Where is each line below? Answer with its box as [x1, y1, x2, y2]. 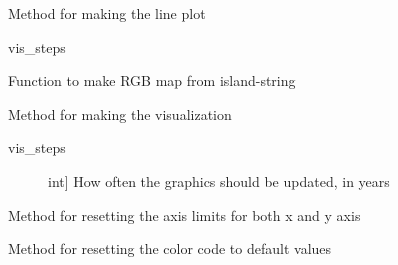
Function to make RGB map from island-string [8, 70, 296, 91]
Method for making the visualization [8, 103, 232, 124]
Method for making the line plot [8, 3, 206, 23]
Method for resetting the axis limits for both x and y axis [8, 204, 361, 225]
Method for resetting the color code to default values [8, 238, 332, 259]
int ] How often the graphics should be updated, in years [48, 170, 390, 191]
